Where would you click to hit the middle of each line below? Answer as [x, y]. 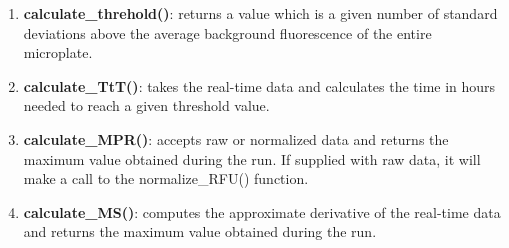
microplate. [58, 52]
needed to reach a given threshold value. [146, 105]
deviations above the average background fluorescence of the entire [227, 32]
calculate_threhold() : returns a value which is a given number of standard [260, 13]
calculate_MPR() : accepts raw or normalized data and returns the [236, 138]
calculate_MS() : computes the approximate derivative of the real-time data [262, 211]
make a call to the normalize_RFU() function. [166, 178]
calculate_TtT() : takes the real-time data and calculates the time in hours [259, 85]
